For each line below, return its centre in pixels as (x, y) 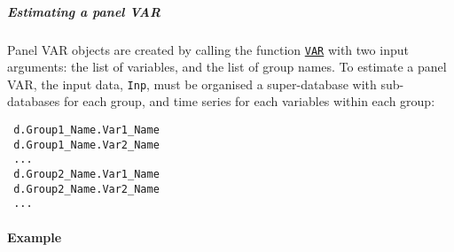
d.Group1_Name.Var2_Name (86, 145)
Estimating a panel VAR (84, 11)
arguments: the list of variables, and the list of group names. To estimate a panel (227, 67)
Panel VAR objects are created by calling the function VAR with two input (208, 49)
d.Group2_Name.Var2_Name (86, 189)
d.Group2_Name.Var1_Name (86, 175)
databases (34, 101)
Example (35, 237)
